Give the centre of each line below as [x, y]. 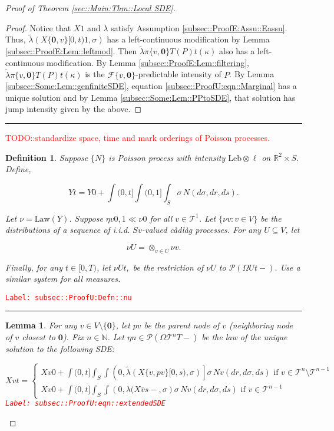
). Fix [73, 337]
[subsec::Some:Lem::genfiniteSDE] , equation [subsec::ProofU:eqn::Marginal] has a [151, 86]
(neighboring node [261, 325]
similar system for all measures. [63, 279]
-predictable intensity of [178, 74]
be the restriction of [168, 267]
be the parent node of [182, 325]
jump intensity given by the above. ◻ [74, 109]
